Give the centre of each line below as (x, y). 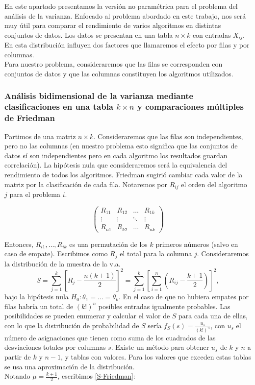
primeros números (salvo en (197, 244)
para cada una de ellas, (213, 316)
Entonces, (19, 244)
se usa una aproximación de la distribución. (70, 366)
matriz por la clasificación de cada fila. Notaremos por (86, 184)
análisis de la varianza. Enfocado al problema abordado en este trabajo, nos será (125, 15)
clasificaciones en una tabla (59, 107)
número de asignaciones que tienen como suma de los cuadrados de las (110, 337)
